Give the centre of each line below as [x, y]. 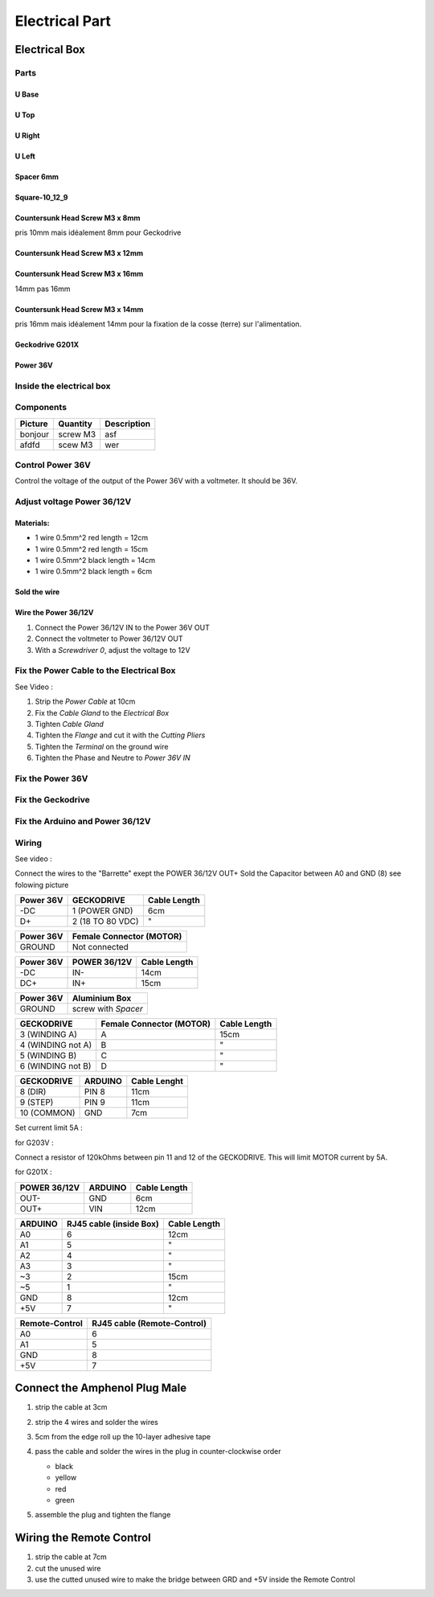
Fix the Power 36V [51, 778]
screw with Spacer [108, 1009]
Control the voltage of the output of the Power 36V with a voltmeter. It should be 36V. [156, 481]
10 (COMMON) [47, 1113]
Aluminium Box [102, 999]
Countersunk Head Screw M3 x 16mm [79, 274]
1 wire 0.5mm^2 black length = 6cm [94, 572]
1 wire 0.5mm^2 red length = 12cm [92, 538]
